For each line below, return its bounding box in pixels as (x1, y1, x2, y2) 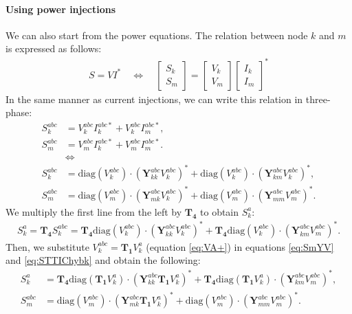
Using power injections (5, 1, 116, 16)
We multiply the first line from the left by (5, 204, 182, 218)
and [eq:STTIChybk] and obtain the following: (5, 253, 201, 267)
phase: (5, 105, 32, 120)
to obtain (200, 204, 239, 218)
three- (305, 91, 331, 106)
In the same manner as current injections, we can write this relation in (5, 91, 303, 106)
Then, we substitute (5, 239, 89, 254)
